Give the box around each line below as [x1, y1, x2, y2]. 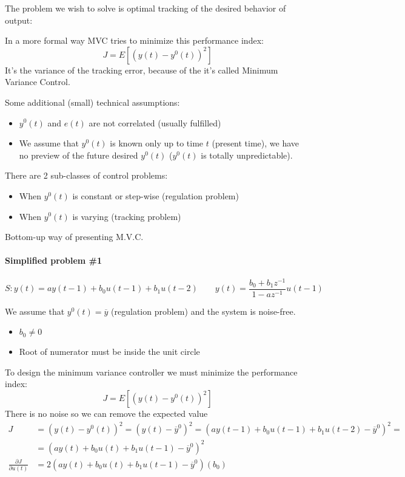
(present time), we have [212, 137, 300, 149]
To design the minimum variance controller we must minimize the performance [5, 365, 298, 378]
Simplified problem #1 [5, 254, 102, 267]
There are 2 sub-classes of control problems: [5, 169, 168, 182]
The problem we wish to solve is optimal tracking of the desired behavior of [5, 2, 286, 14]
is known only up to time [110, 137, 204, 149]
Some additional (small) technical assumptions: [5, 95, 180, 108]
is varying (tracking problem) [72, 210, 181, 222]
